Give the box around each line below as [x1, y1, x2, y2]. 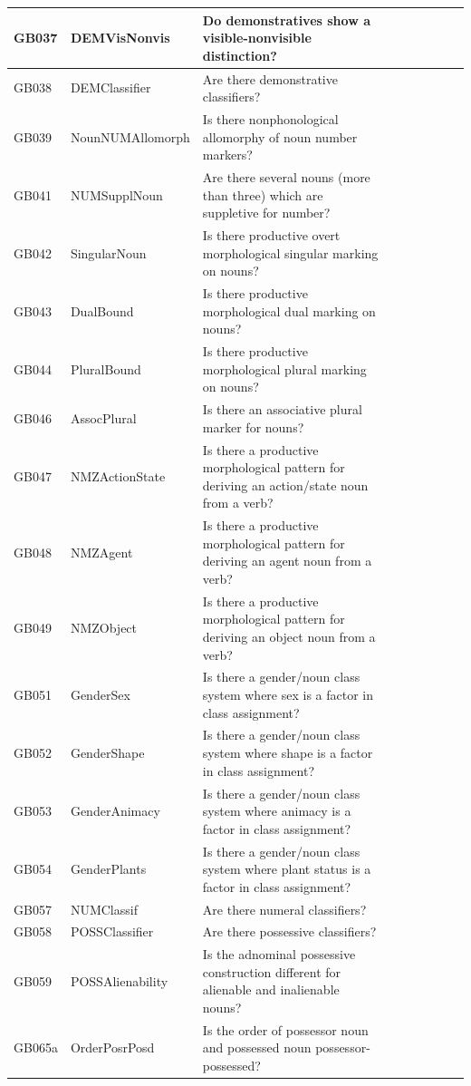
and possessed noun [202, 1038, 312, 1057]
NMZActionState [70, 466, 166, 485]
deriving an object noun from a [202, 627, 376, 645]
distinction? [202, 45, 277, 64]
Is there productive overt [202, 226, 341, 245]
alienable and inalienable [202, 980, 340, 999]
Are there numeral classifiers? [202, 899, 367, 918]
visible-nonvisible [202, 28, 312, 47]
